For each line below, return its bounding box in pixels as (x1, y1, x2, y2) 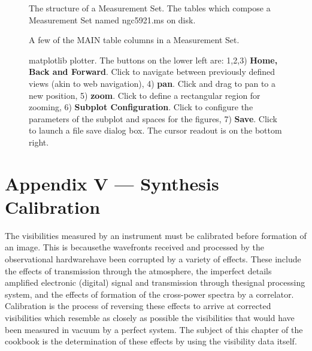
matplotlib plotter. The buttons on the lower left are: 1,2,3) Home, (29, 53, 278, 66)
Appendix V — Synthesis (5, 171, 219, 195)
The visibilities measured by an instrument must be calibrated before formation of (5, 229, 307, 241)
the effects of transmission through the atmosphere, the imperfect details (5, 264, 272, 277)
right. (29, 135, 49, 148)
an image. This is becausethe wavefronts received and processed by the (5, 241, 264, 253)
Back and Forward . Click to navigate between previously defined (29, 65, 275, 78)
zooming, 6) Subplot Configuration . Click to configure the (29, 101, 253, 113)
